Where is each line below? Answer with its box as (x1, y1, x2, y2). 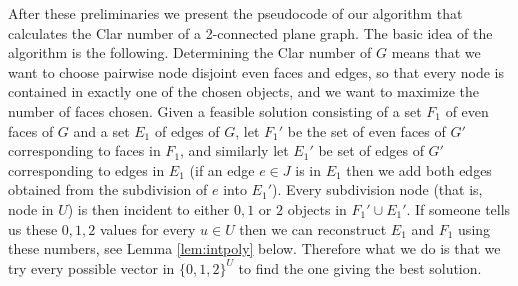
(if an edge (189, 159, 255, 180)
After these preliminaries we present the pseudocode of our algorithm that (8, 3, 463, 23)
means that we (391, 42, 481, 63)
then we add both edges (346, 159, 492, 180)
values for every (99, 218, 196, 239)
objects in (287, 198, 347, 219)
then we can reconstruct (239, 218, 387, 239)
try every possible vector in (8, 257, 175, 278)
